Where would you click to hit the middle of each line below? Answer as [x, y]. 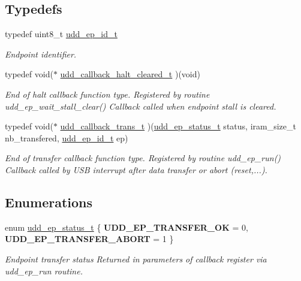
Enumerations [49, 202]
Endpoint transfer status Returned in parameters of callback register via [136, 259]
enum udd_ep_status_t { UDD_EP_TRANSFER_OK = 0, [127, 227]
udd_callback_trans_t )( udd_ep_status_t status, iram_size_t [178, 126]
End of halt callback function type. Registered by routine [107, 94]
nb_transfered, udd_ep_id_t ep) [67, 138]
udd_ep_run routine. [44, 271]
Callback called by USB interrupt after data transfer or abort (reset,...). [136, 169]
